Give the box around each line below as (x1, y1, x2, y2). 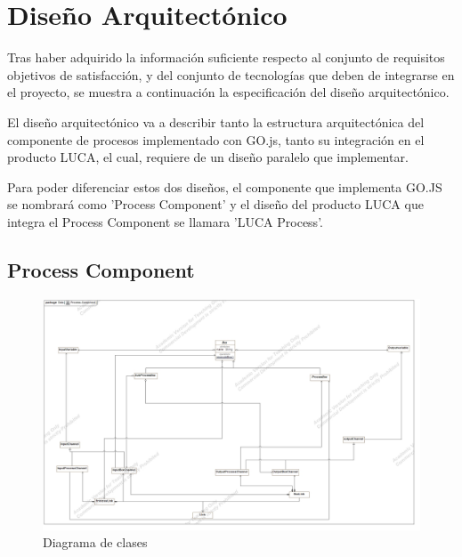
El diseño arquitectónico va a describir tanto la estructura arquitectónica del (7, 112, 425, 131)
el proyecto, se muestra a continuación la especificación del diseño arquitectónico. (7, 83, 450, 101)
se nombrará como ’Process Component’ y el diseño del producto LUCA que (7, 195, 424, 214)
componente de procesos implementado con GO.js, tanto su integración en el (7, 130, 425, 149)
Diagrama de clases (43, 533, 148, 552)
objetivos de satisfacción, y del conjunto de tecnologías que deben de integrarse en (7, 65, 455, 84)
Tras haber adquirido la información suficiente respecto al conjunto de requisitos (7, 48, 445, 67)
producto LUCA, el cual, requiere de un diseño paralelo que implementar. (7, 148, 409, 166)
